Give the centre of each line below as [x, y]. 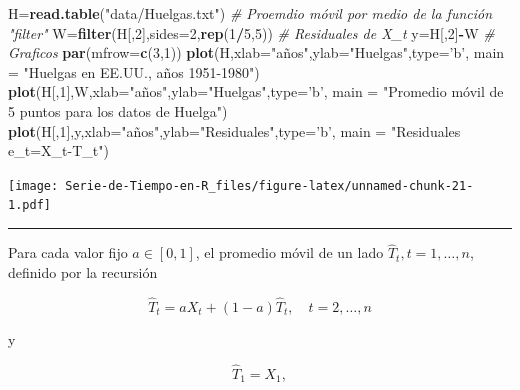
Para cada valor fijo [68, 252]
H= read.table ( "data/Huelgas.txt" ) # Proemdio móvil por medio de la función [250, 13]
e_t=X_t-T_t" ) [58, 150]
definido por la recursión [83, 271]
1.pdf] [29, 205]
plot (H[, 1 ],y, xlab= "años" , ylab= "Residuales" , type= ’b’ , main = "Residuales [234, 130]
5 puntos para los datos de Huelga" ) [118, 110]
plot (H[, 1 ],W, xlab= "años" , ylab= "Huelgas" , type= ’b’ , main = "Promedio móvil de [256, 91]
